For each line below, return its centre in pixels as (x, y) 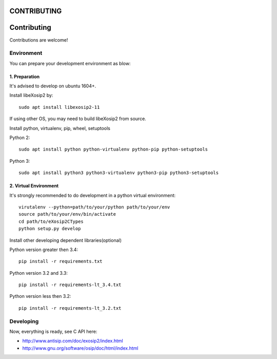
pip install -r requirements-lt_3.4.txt (70, 285)
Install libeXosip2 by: (31, 96)
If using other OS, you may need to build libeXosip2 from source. (78, 119)
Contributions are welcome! (39, 40)
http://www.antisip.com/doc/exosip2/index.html (73, 341)
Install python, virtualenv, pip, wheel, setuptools (60, 128)
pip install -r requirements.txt (61, 261)
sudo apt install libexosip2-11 (59, 107)
